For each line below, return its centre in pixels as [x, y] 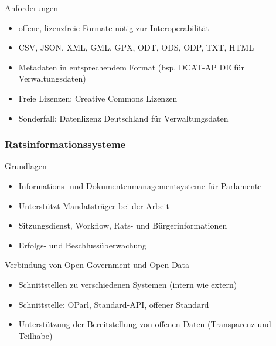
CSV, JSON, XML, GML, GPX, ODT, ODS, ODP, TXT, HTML [136, 47]
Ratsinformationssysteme [65, 144]
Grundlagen [26, 166]
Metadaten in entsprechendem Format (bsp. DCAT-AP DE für [131, 67]
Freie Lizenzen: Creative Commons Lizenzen [98, 98]
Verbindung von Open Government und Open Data [97, 265]
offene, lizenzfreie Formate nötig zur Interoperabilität [114, 27]
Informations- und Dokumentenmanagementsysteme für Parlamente [140, 185]
